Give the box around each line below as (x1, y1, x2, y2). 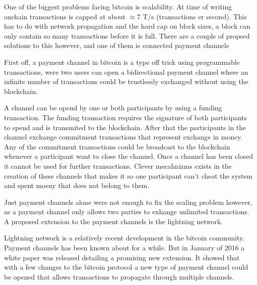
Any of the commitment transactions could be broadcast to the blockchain (4, 141, 230, 151)
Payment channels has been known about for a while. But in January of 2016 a (4, 242, 245, 253)
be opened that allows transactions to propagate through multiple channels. (4, 271, 234, 282)
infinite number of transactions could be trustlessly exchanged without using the (4, 76, 249, 87)
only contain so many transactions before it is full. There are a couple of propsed (4, 30, 250, 41)
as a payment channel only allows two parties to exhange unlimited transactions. (4, 206, 249, 217)
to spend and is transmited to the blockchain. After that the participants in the (4, 122, 246, 132)
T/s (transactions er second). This (142, 11, 247, 21)
